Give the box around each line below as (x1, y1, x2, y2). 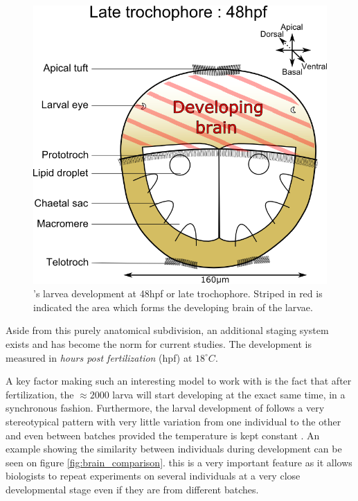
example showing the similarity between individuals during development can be (6, 441, 342, 456)
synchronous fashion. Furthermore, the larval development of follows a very (6, 401, 325, 415)
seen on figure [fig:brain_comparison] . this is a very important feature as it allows (6, 455, 352, 469)
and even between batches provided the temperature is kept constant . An (6, 428, 320, 442)
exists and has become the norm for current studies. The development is (6, 336, 312, 351)
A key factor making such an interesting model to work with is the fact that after (6, 373, 352, 388)
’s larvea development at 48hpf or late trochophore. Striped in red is (33, 286, 323, 301)
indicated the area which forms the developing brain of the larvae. (33, 299, 313, 314)
